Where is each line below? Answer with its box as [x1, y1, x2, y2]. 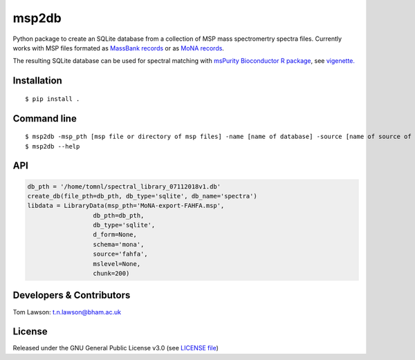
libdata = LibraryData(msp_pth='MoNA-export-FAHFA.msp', [27, 202, 225, 210]
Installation [12, 75, 62, 86]
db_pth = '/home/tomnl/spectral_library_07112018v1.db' [27, 182, 221, 190]
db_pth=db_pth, [93, 211, 145, 219]
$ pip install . [25, 95, 80, 103]
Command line [12, 113, 77, 124]
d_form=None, [93, 231, 138, 238]
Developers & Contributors [12, 290, 131, 301]
